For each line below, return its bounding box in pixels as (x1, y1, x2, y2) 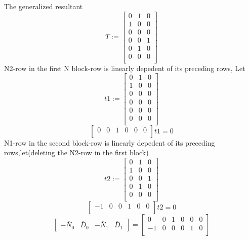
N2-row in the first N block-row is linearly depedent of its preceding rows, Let (4, 62, 245, 73)
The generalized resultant (4, 1, 83, 11)
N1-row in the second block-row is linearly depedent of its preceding (4, 137, 215, 148)
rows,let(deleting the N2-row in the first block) (4, 147, 149, 158)
